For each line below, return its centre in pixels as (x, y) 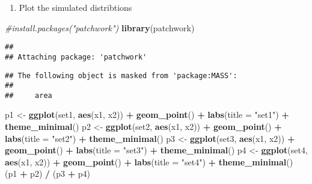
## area (29, 95)
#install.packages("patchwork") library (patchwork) (100, 27)
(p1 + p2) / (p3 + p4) (48, 173)
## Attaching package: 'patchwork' (76, 57)
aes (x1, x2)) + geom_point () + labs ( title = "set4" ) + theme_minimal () (149, 161)
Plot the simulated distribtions (75, 7)
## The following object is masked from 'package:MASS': (121, 75)
